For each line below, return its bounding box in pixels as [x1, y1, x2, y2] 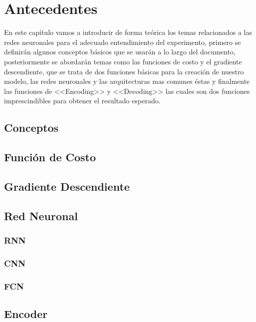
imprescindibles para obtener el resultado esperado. [4, 95, 161, 106]
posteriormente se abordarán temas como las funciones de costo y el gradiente [4, 56, 242, 66]
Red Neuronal [4, 208, 78, 223]
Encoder [4, 306, 48, 321]
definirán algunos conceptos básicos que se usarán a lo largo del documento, [4, 46, 236, 57]
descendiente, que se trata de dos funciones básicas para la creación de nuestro [4, 66, 244, 76]
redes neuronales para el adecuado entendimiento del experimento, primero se [4, 36, 241, 47]
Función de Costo [4, 149, 96, 165]
